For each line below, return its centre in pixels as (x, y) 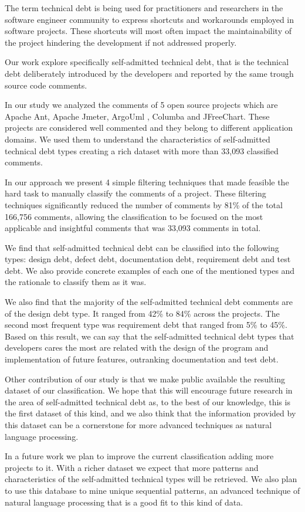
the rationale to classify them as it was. (76, 282)
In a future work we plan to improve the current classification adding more (139, 456)
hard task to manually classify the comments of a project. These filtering (135, 193)
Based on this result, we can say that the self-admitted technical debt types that (150, 336)
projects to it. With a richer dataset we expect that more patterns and (132, 467)
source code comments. (46, 85)
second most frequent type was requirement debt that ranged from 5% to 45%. (146, 325)
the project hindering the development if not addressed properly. (121, 42)
